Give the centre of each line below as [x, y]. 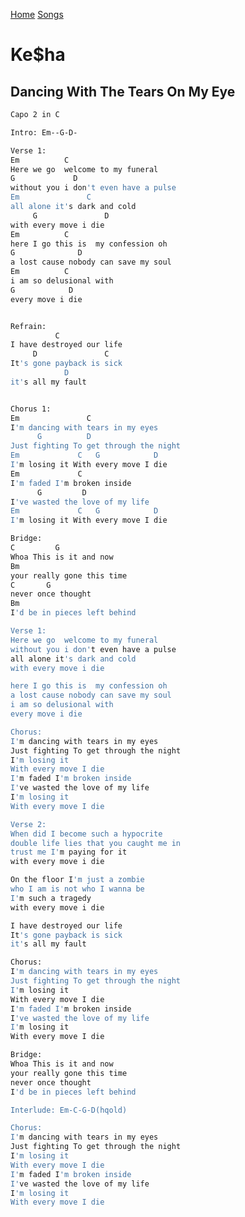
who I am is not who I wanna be [77, 889]
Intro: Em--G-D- [44, 132]
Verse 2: [28, 824]
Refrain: [28, 326]
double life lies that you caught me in [96, 843]
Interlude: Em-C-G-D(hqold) [69, 1110]
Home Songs [37, 14]
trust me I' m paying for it [69, 852]
